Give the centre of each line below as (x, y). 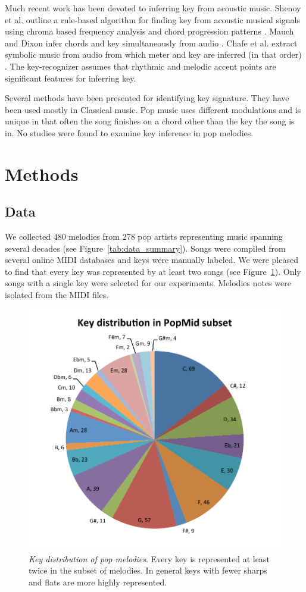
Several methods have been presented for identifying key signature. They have (147, 98)
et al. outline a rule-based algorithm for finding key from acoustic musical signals (152, 19)
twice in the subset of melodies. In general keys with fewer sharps (148, 570)
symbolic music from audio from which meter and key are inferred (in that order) (153, 54)
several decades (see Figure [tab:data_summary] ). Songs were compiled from (145, 248)
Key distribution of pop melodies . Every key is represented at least (149, 558)
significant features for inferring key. (71, 78)
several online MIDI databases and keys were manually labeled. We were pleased (152, 260)
